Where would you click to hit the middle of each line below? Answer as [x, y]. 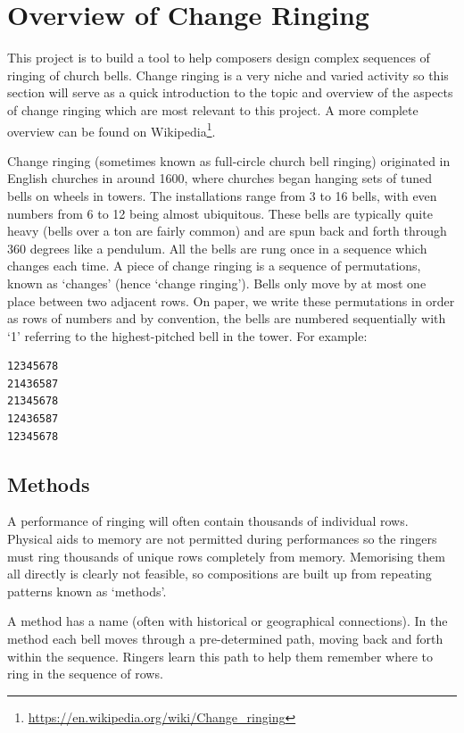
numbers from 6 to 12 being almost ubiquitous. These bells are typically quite [220, 213]
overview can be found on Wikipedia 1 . [112, 129]
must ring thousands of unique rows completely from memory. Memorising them [226, 556]
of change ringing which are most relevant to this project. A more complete [213, 109]
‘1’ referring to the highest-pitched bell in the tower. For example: [187, 335]
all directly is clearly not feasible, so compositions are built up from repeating [220, 574]
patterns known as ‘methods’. [87, 591]
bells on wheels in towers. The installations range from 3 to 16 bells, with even [222, 195]
